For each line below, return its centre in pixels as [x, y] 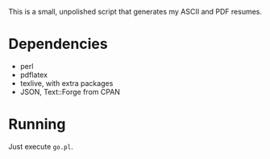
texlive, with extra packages [66, 83]
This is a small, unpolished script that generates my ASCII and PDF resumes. [135, 12]
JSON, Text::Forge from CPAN [70, 92]
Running [37, 124]
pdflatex [34, 75]
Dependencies [58, 44]
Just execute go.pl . [41, 146]
